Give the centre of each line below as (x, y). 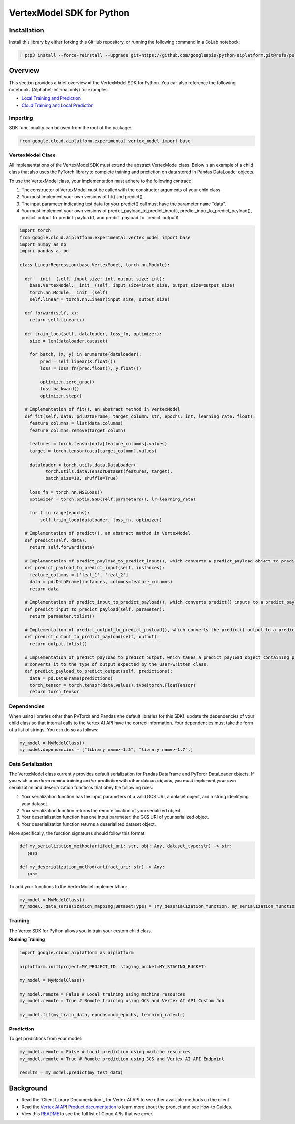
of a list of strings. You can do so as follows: (54, 730)
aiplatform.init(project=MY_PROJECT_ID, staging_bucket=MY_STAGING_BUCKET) (113, 967)
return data (44, 589)
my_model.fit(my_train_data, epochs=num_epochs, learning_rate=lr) (103, 1015)
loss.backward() (60, 389)
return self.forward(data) (62, 547)
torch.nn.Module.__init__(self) (69, 292)
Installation (27, 30)
